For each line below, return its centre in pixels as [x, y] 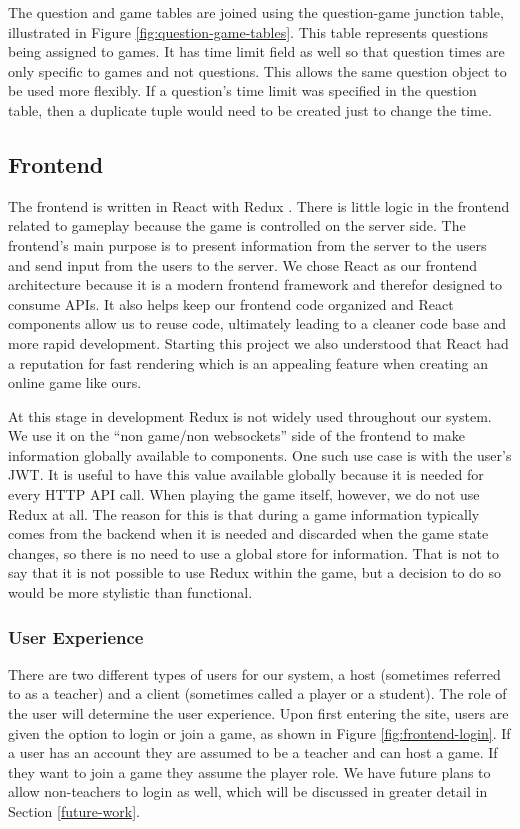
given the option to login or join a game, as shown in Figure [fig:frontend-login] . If [259, 732]
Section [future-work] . [74, 811]
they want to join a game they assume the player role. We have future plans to [249, 771]
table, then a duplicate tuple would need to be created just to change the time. [250, 109]
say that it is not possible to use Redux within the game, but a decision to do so [255, 572]
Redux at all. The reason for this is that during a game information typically [244, 513]
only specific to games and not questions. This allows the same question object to [257, 70]
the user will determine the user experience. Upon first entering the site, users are [258, 713]
